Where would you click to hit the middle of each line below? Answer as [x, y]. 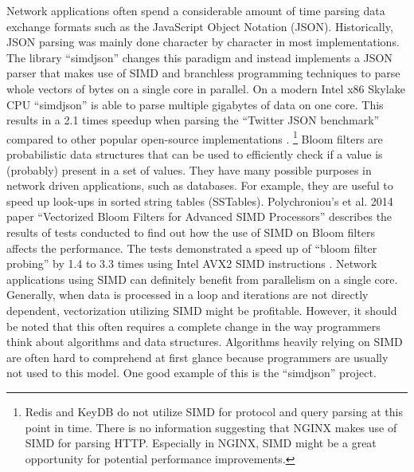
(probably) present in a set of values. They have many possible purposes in [189, 169]
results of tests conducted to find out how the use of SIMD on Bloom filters [191, 232]
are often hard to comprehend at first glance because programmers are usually [197, 357]
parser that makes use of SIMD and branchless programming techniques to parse [203, 73]
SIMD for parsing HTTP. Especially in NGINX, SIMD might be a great [201, 443]
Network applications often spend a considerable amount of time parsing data [196, 10]
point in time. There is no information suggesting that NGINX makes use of [211, 427]
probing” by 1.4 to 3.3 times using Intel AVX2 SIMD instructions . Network [192, 264]
